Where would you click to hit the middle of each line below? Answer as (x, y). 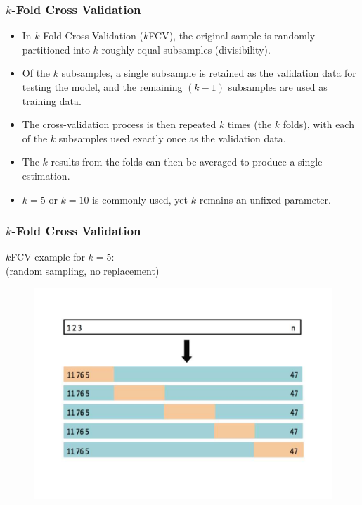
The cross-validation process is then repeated (119, 124)
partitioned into (56, 49)
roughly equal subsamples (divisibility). (186, 49)
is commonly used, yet (140, 199)
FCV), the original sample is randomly (232, 36)
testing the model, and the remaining (102, 87)
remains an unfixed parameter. (265, 199)
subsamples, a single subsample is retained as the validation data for (209, 73)
